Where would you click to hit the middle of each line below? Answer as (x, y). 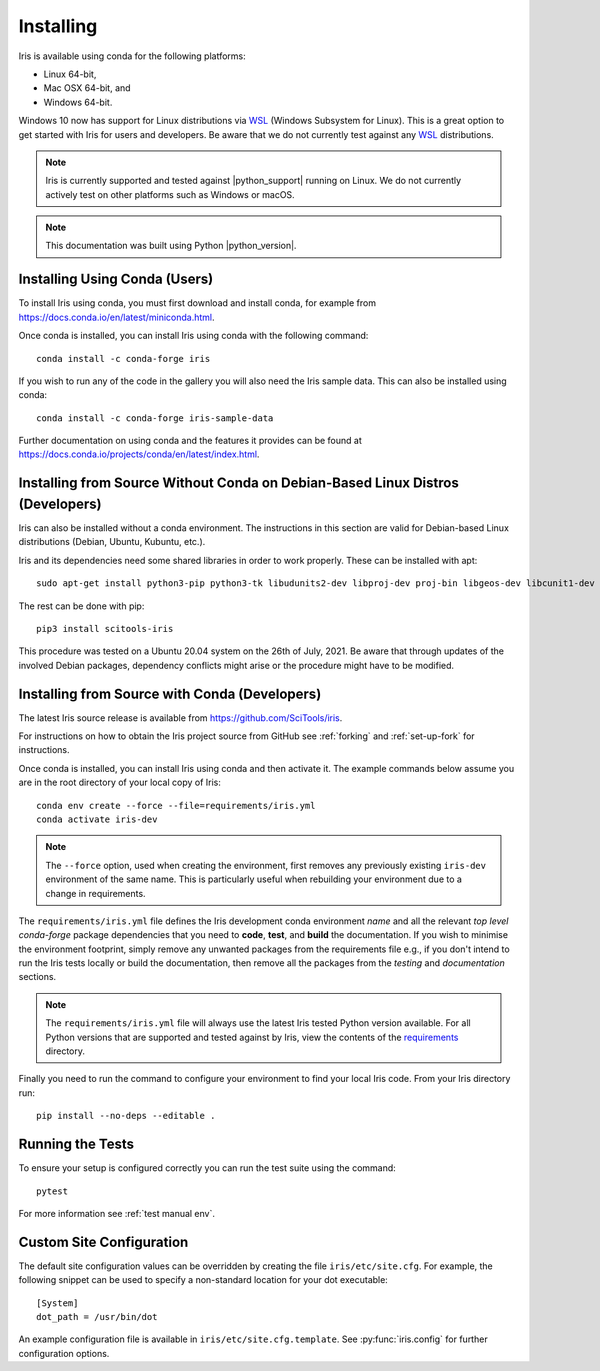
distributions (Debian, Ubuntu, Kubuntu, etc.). (112, 542)
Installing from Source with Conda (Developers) (170, 693)
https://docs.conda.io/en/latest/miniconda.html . (116, 317)
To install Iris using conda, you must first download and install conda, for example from (197, 303)
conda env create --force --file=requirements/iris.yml (176, 805)
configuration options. (64, 1353)
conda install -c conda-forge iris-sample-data (155, 418)
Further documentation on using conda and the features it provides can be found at (190, 441)
